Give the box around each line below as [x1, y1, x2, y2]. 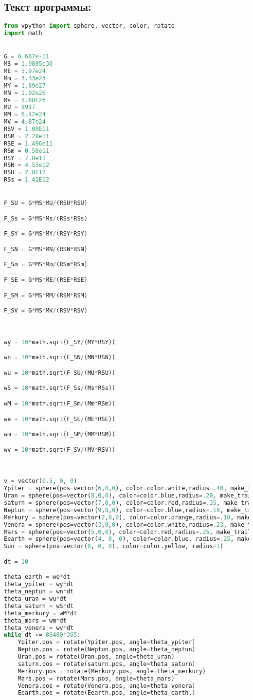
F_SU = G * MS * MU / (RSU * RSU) [4, 200, 88, 207]
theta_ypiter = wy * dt [4, 581, 74, 588]
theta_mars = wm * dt [4, 617, 67, 624]
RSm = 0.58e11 [4, 147, 50, 154]
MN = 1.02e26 [4, 89, 46, 96]
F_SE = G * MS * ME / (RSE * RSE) [4, 276, 88, 283]
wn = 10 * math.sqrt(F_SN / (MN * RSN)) [4, 354, 116, 361]
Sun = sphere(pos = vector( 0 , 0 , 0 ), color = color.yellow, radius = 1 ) [4, 543, 224, 550]
